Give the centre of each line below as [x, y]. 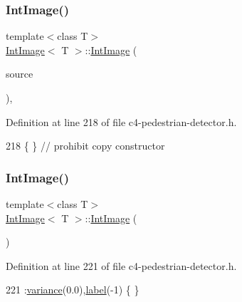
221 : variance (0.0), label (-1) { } [73, 290]
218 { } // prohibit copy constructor [85, 146]
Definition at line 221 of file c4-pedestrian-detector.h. [121, 265]
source [20, 74]
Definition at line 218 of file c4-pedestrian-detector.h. [121, 121]
